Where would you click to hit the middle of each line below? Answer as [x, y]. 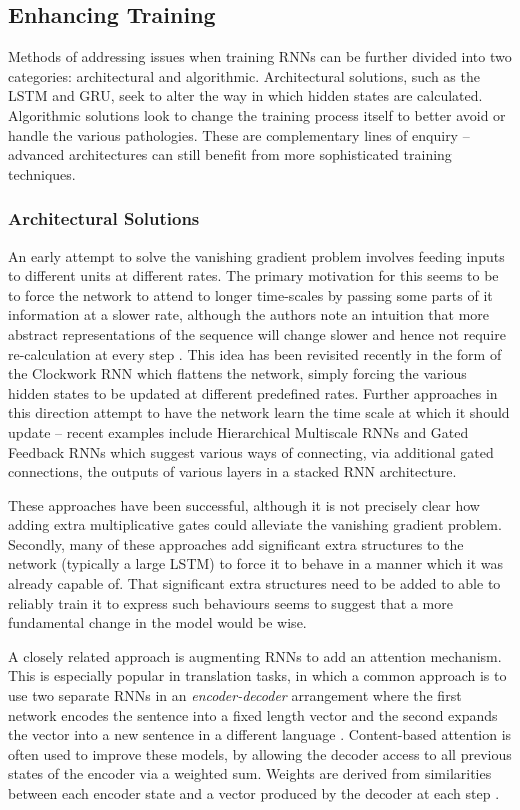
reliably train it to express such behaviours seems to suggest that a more [230, 602]
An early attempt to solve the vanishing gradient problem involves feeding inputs [256, 255]
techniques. [42, 173]
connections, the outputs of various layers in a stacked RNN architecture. [232, 471]
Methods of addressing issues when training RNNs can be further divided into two [260, 56]
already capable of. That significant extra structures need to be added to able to [254, 583]
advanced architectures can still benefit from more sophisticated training [230, 154]
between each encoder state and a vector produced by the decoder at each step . [254, 793]
